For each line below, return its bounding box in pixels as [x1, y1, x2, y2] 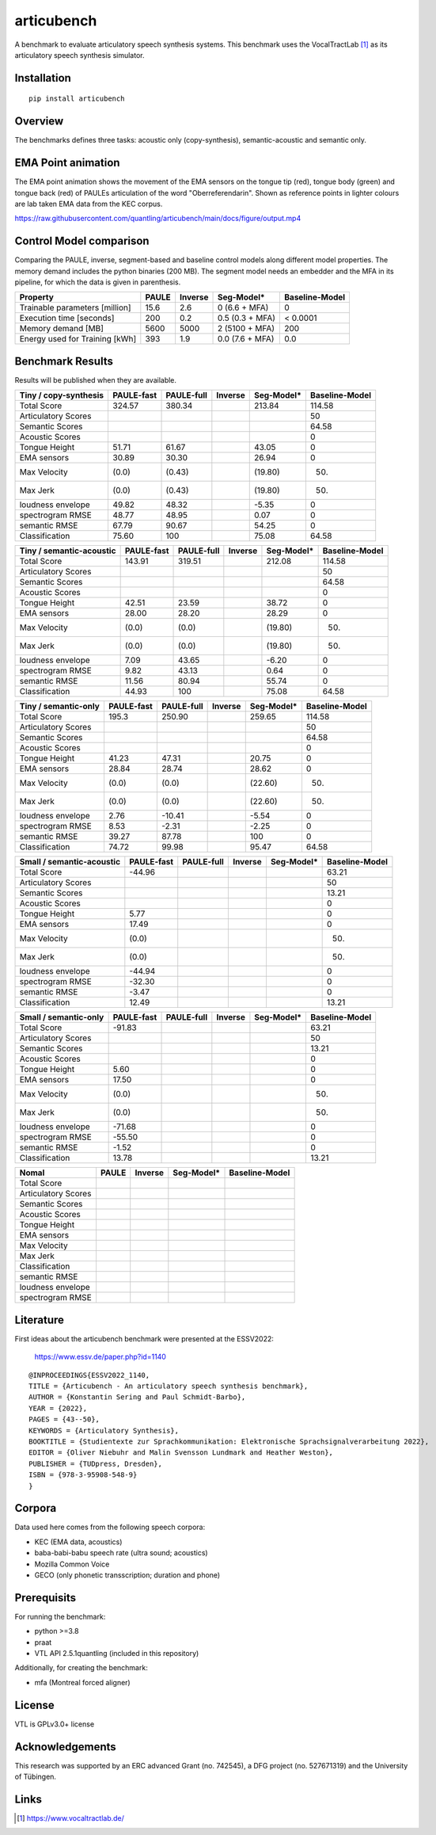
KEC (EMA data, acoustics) [34, 1537, 123, 1547]
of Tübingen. [14, 1772, 57, 1782]
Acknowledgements [14, 1740, 116, 1753]
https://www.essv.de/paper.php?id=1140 [34, 1352, 166, 1362]
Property [19, 292, 55, 303]
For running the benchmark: [14, 1612, 106, 1621]
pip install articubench [28, 94, 125, 103]
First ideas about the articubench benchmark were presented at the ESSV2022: [14, 1333, 275, 1343]
